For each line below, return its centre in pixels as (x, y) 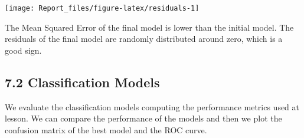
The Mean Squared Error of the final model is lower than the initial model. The (149, 27)
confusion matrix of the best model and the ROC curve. (106, 129)
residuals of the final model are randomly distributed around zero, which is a (144, 39)
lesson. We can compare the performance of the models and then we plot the (143, 118)
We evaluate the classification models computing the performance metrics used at (152, 106)
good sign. (23, 50)
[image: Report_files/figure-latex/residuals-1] (102, 8)
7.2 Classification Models (82, 82)
